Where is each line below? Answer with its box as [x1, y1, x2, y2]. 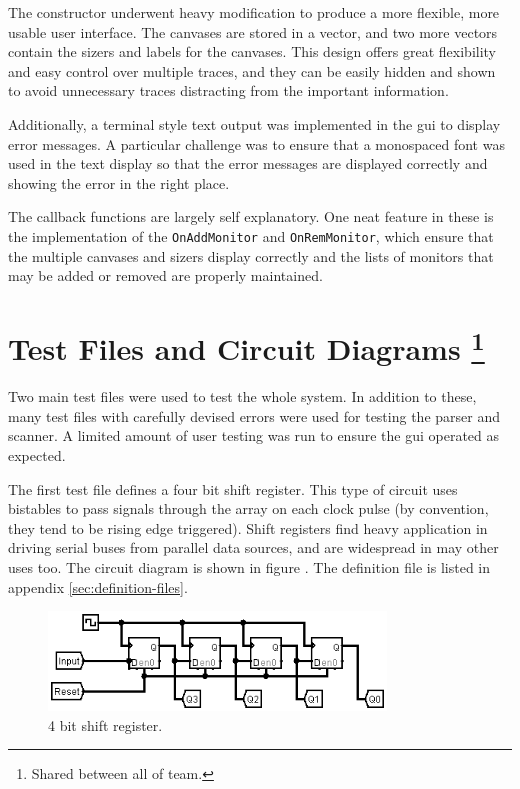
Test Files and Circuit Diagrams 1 [8, 323, 485, 369]
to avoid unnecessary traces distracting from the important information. [8, 80, 449, 101]
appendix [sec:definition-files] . [8, 576, 188, 597]
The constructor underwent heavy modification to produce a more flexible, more [8, 2, 500, 22]
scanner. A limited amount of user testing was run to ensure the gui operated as [8, 425, 500, 446]
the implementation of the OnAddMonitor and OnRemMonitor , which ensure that [8, 225, 494, 246]
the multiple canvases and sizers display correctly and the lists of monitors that [8, 245, 494, 266]
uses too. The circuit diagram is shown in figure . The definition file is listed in [8, 556, 491, 577]
